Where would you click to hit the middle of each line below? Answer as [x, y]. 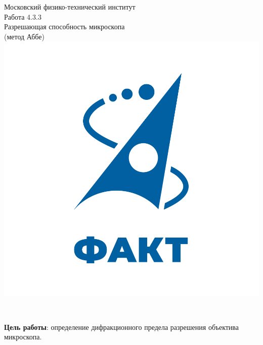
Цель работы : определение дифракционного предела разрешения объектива [122, 327]
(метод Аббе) [24, 36]
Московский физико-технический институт [70, 7]
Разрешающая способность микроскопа [64, 26]
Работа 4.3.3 [23, 16]
